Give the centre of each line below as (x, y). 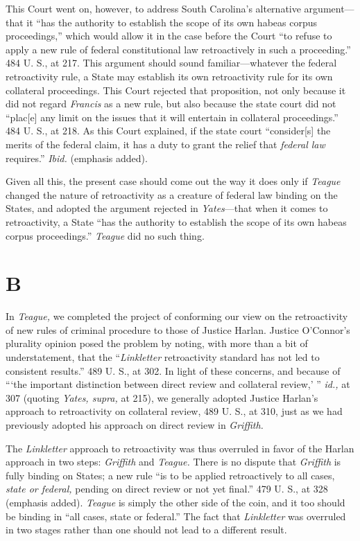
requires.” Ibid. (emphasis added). (77, 158)
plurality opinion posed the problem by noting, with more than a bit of (157, 343)
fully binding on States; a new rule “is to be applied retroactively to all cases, (170, 475)
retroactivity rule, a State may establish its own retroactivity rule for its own (169, 76)
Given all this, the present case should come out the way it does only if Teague (173, 181)
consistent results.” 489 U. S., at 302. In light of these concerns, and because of (173, 370)
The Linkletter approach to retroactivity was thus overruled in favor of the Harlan (180, 448)
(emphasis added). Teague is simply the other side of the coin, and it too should (175, 502)
